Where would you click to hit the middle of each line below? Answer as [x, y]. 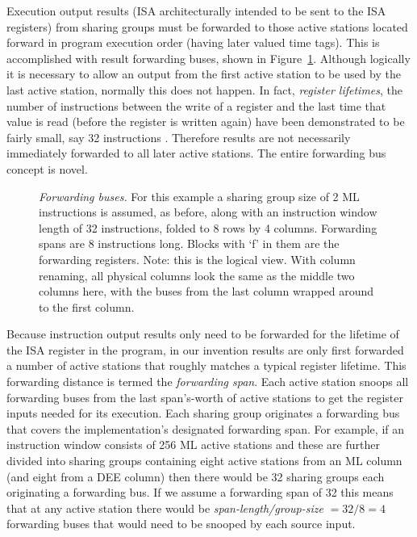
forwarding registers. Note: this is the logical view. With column [197, 259]
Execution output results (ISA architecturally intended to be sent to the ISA [196, 10]
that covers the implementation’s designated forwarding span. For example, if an [206, 428]
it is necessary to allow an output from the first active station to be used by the [204, 74]
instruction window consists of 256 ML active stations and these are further [193, 445]
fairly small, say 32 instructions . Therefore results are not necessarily [179, 137]
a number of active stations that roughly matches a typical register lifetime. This [206, 365]
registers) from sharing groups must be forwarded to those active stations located [207, 26]
